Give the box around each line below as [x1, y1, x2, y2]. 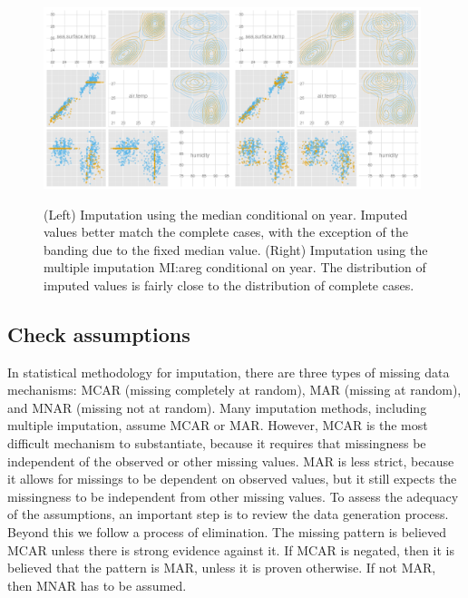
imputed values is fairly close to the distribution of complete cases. [44, 275, 414, 294]
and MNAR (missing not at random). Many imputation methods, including [7, 397, 427, 417]
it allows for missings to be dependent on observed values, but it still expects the [7, 469, 457, 488]
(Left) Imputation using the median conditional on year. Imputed [44, 204, 408, 223]
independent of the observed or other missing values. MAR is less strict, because [7, 451, 454, 470]
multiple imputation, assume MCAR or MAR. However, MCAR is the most [7, 416, 428, 435]
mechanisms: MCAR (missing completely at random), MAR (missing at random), [7, 380, 462, 399]
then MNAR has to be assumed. [7, 575, 187, 594]
